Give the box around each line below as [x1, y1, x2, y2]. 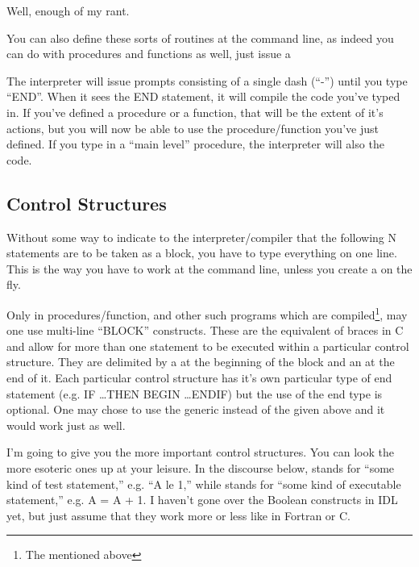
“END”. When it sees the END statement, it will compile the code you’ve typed [6, 88, 400, 105]
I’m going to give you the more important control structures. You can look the [6, 444, 395, 461]
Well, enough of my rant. [6, 2, 130, 19]
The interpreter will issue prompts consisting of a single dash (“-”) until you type [6, 72, 408, 89]
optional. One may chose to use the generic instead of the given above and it [6, 401, 385, 418]
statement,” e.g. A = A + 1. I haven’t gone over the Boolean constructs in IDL [6, 491, 398, 508]
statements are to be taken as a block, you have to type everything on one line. [6, 244, 397, 261]
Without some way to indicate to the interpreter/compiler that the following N [6, 228, 397, 245]
